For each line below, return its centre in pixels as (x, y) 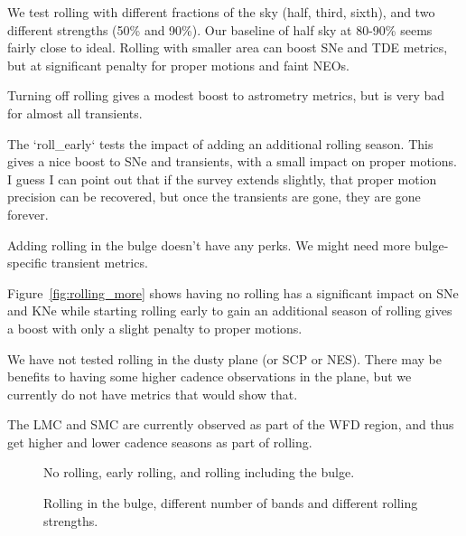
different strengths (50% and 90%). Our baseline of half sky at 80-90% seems (220, 29)
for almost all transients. (75, 113)
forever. (28, 214)
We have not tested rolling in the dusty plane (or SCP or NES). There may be (224, 358)
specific (28, 263)
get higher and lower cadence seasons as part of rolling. (160, 442)
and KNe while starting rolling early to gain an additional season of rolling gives (230, 310)
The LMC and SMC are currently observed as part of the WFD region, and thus (231, 424)
